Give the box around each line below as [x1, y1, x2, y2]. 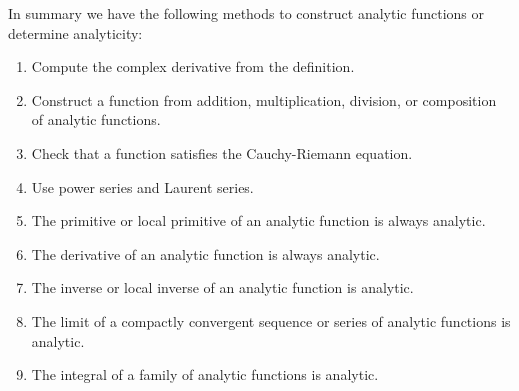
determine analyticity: [8, 22, 143, 43]
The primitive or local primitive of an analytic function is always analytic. [31, 210, 486, 231]
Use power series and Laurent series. [31, 176, 254, 197]
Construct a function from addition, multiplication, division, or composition [31, 89, 497, 110]
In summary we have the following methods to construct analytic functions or [8, 3, 485, 23]
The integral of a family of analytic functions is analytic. [31, 364, 379, 385]
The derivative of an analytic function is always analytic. [31, 243, 380, 264]
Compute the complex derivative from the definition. [31, 56, 355, 77]
